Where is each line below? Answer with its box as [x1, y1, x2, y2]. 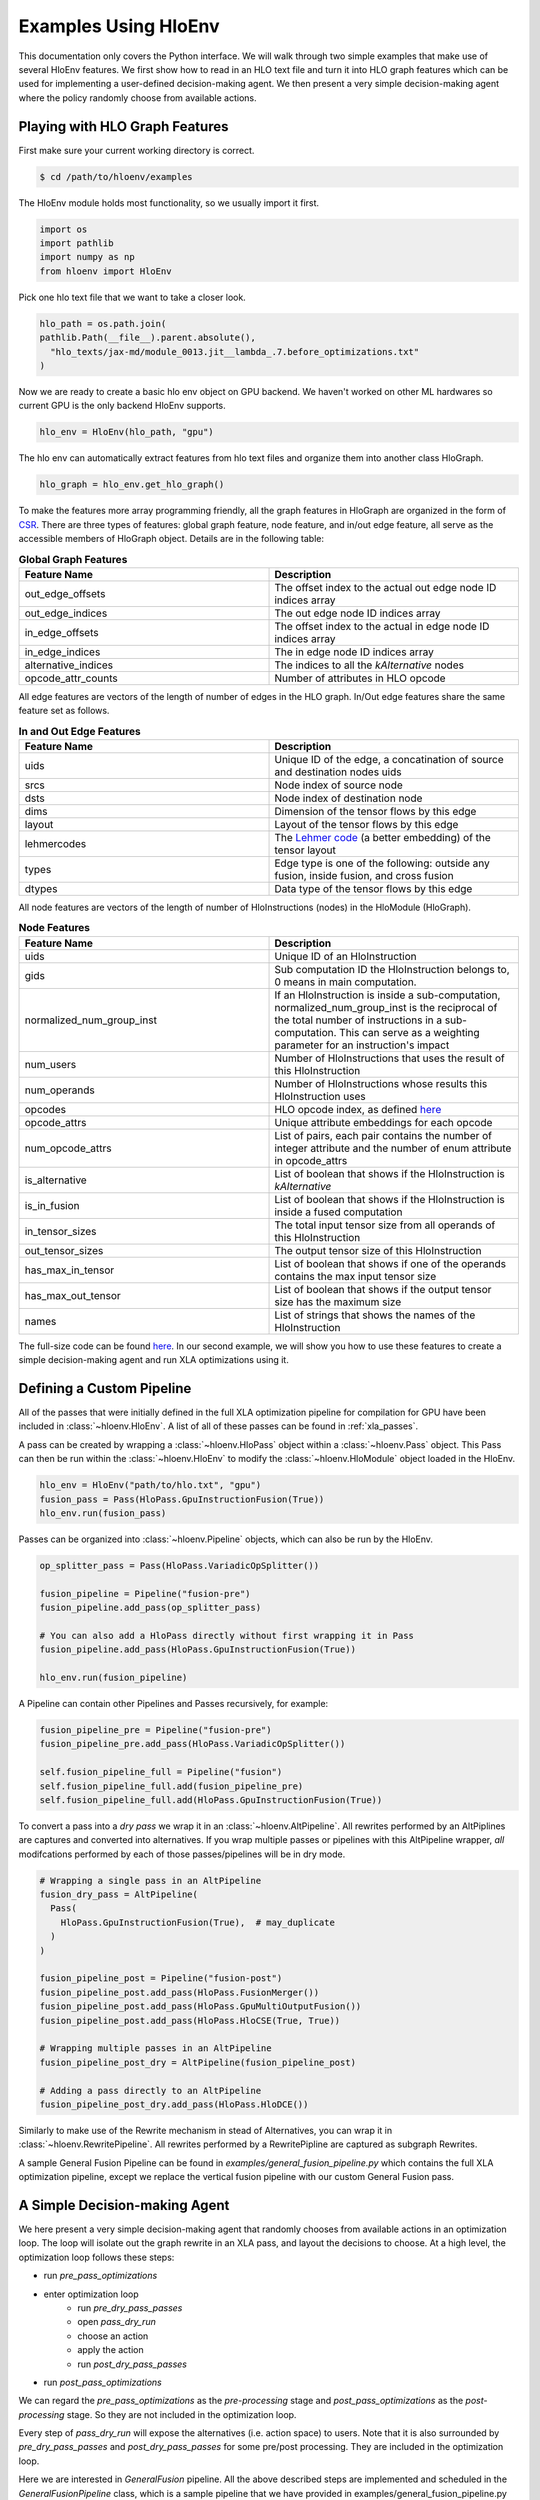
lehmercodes [24, 836, 87, 850]
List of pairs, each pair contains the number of [274, 1128, 493, 1142]
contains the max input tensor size [274, 1269, 437, 1283]
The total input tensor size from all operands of [274, 1218, 496, 1232]
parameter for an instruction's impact [274, 1038, 450, 1052]
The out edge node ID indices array [274, 606, 441, 620]
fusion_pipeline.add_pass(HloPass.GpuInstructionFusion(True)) [39, 1644, 357, 1655]
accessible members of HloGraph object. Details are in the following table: [18, 532, 325, 544]
